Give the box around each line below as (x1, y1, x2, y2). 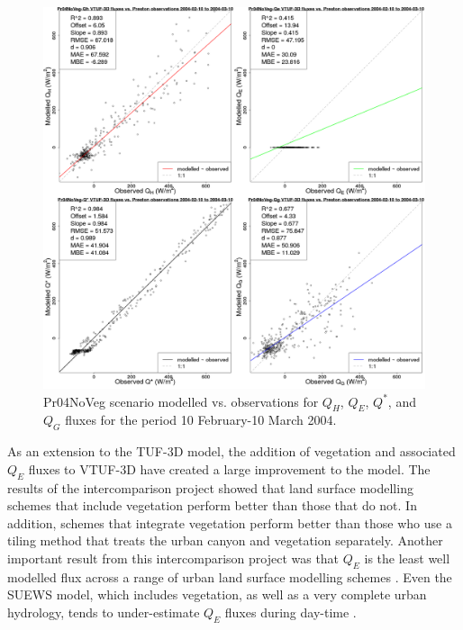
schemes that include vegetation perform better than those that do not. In (7, 496, 417, 515)
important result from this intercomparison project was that (7, 548, 340, 567)
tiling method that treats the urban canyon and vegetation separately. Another (7, 531, 443, 550)
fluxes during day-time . (224, 602, 357, 621)
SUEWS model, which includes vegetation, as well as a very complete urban (7, 585, 427, 604)
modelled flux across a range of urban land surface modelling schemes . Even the (7, 567, 452, 586)
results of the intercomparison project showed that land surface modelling (7, 478, 413, 497)
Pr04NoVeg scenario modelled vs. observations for (43, 391, 319, 410)
